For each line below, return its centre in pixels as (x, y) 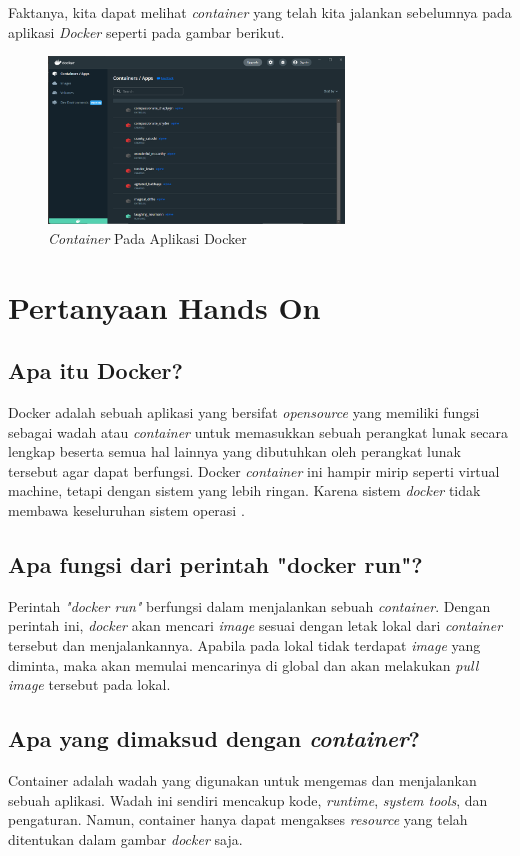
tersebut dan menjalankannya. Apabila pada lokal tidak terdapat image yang (244, 645)
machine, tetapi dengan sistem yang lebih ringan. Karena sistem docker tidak (244, 490)
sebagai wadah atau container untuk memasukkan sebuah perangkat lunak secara (258, 431)
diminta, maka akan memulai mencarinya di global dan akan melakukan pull (243, 664)
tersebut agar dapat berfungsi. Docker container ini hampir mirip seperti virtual (254, 470)
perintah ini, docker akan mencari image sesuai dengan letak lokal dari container (255, 625)
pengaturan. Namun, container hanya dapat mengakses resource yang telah (238, 819)
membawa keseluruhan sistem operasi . (126, 510)
